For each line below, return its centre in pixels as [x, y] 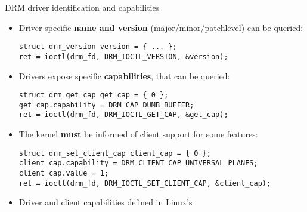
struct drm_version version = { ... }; [98, 47]
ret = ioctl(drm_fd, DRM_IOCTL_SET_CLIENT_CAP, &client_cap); [145, 183]
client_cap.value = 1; [64, 173]
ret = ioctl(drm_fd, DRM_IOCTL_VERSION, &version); [123, 56]
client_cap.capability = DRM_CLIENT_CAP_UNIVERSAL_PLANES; [138, 163]
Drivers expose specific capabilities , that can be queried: [124, 76]
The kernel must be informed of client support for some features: [138, 134]
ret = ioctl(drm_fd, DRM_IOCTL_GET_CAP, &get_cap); [123, 115]
